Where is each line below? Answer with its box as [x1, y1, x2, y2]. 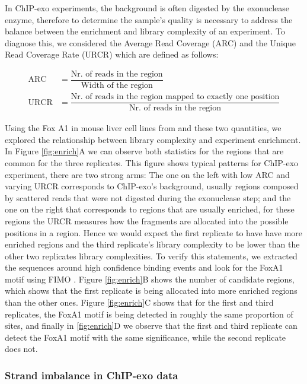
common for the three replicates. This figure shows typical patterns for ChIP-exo [5, 156, 299, 169]
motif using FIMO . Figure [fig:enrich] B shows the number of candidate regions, [5, 272, 295, 285]
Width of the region [81, 81, 153, 90]
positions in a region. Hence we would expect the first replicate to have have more [5, 226, 302, 239]
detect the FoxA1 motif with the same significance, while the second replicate [5, 331, 286, 343]
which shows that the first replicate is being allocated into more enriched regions [5, 284, 298, 297]
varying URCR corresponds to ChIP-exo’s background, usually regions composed [5, 180, 299, 192]
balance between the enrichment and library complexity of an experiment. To [5, 25, 286, 37]
